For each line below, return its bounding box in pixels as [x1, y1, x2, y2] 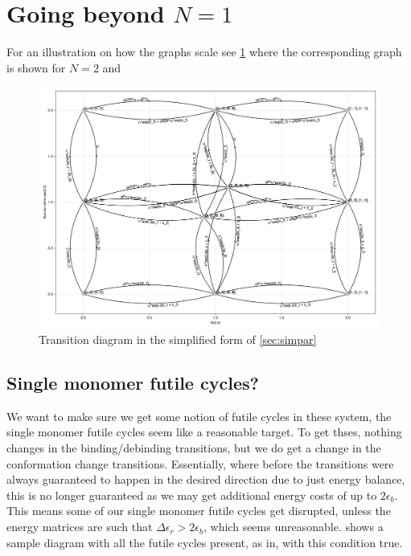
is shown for [6, 59, 66, 76]
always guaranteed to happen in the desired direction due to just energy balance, [6, 471, 405, 488]
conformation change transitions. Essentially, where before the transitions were [6, 455, 394, 472]
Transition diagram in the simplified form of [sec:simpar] [39, 331, 317, 348]
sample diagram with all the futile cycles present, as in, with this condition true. [6, 534, 403, 550]
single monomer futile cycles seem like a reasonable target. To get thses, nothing [6, 423, 402, 440]
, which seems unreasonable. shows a [203, 518, 384, 535]
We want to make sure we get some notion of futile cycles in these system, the [6, 407, 392, 424]
